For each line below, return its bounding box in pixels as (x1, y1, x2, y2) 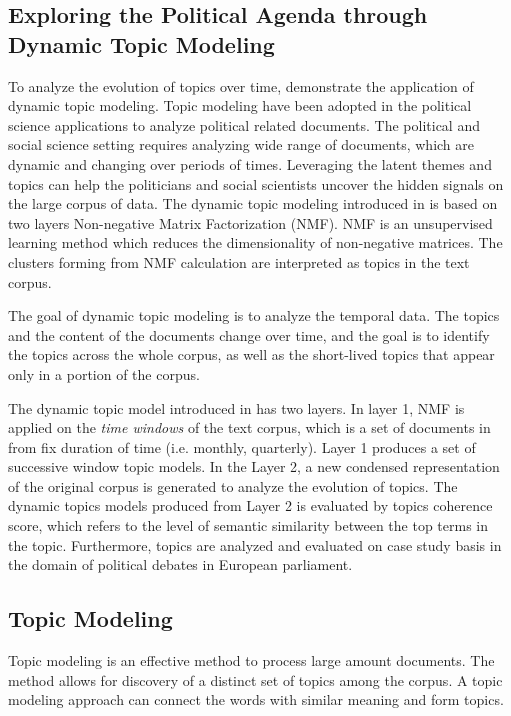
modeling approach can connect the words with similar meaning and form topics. (8, 689, 504, 710)
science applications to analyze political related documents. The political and (8, 114, 480, 135)
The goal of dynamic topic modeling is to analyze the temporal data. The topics (8, 305, 500, 326)
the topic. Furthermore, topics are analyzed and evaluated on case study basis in (8, 534, 502, 555)
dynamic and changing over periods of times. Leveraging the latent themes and (8, 153, 492, 174)
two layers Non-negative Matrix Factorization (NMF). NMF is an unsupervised (8, 212, 493, 233)
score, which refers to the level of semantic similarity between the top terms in (8, 515, 489, 536)
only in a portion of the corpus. (8, 363, 200, 384)
